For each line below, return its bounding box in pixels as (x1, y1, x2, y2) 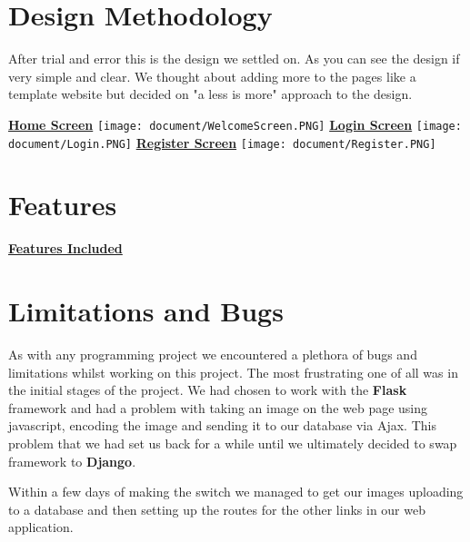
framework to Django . (8, 451, 136, 470)
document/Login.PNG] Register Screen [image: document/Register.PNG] (8, 133, 436, 152)
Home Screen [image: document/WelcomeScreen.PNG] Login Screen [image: (8, 114, 462, 133)
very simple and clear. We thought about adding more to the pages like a (8, 66, 416, 85)
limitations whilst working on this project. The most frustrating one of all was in (8, 362, 458, 381)
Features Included (8, 239, 123, 258)
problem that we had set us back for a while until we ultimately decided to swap (8, 434, 457, 453)
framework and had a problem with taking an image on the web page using (8, 398, 428, 417)
